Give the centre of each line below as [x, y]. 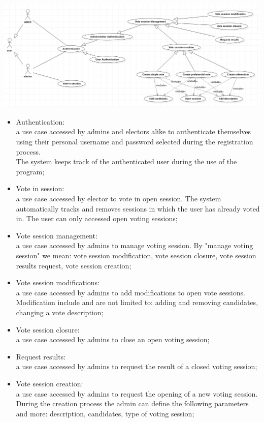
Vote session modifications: [58, 282]
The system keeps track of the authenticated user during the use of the [126, 161]
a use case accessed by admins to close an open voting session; [113, 339]
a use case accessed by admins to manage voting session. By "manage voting [135, 245]
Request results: [41, 356]
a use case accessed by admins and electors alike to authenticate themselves [133, 131]
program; [30, 171]
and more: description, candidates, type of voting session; [105, 413]
